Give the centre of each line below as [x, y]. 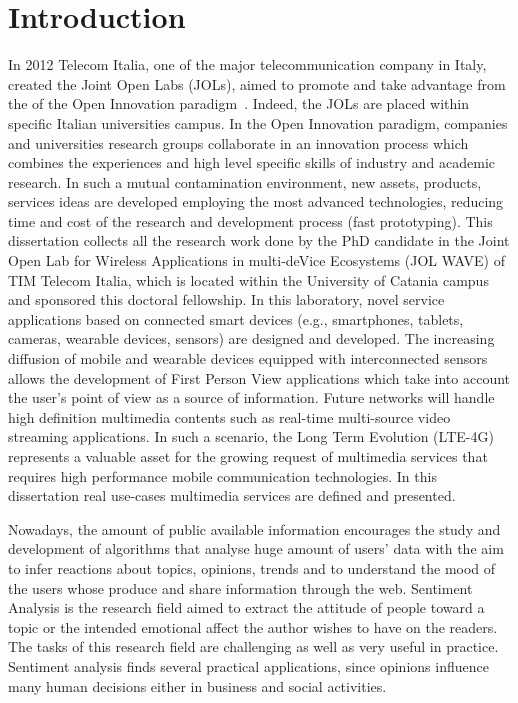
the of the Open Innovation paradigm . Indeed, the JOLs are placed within [239, 103]
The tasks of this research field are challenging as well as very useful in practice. [253, 646]
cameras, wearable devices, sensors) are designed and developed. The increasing [251, 338]
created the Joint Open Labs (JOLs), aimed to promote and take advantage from [257, 83]
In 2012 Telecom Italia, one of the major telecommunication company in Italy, [247, 64]
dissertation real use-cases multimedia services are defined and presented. [232, 495]
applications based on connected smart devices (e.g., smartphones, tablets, [236, 318]
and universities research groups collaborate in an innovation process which [238, 142]
